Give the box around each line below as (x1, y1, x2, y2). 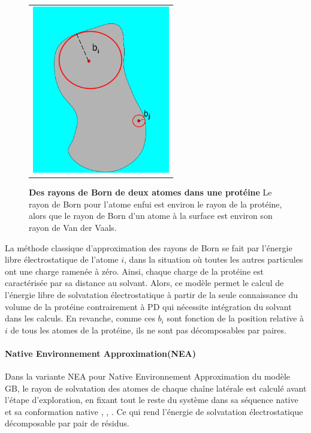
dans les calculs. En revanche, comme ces (5, 312, 155, 324)
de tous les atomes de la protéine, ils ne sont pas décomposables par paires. (10, 323, 286, 336)
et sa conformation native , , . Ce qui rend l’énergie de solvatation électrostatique (5, 405, 303, 417)
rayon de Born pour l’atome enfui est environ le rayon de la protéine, (29, 197, 282, 210)
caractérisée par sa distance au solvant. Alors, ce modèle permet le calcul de (5, 276, 284, 289)
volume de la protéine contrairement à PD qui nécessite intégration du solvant (5, 300, 292, 312)
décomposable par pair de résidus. (5, 417, 129, 429)
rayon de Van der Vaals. (29, 221, 117, 233)
